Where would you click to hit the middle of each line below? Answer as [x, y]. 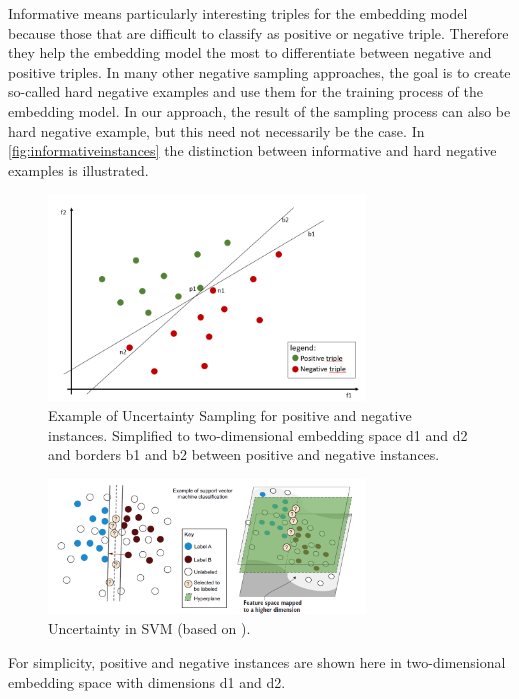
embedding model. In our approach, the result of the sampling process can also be [259, 110]
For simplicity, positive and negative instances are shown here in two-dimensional [257, 661]
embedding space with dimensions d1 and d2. [147, 681]
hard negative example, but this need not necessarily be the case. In [216, 130]
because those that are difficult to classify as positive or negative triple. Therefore [258, 32]
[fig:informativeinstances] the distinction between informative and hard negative [252, 150]
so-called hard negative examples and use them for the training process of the [245, 91]
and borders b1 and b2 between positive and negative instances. [244, 454]
